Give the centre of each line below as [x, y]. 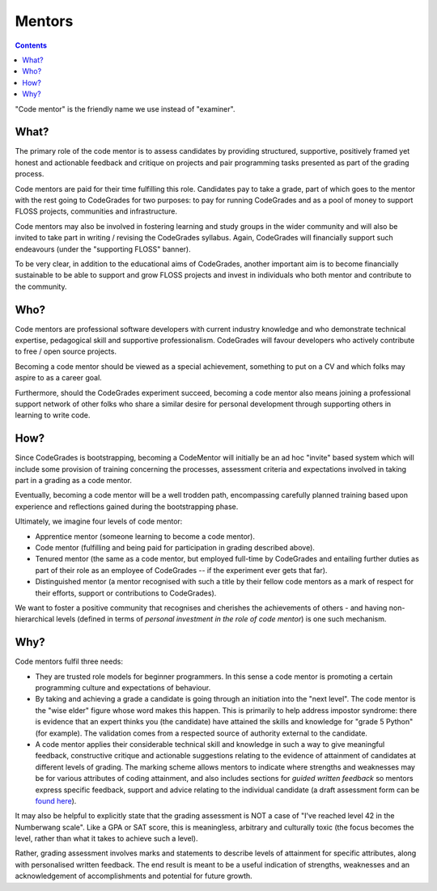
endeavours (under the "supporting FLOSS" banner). [103, 249]
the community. [41, 286]
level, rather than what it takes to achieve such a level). [106, 838]
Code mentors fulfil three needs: [69, 662]
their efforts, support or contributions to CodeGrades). [126, 593]
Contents [31, 45]
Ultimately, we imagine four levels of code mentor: [99, 521]
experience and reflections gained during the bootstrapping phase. [127, 507]
